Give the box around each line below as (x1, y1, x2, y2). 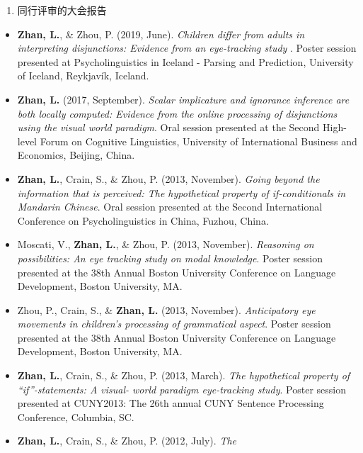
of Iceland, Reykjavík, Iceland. (17, 68, 149, 83)
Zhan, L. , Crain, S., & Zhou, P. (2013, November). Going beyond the (17, 171, 320, 186)
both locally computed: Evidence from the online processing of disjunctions (17, 106, 338, 121)
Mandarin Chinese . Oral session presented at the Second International (17, 199, 323, 214)
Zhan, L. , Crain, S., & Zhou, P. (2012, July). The (17, 433, 236, 448)
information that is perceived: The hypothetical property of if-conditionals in (17, 185, 346, 200)
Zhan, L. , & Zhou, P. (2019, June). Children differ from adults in (17, 26, 305, 41)
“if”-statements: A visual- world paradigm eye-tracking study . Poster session (17, 381, 346, 396)
